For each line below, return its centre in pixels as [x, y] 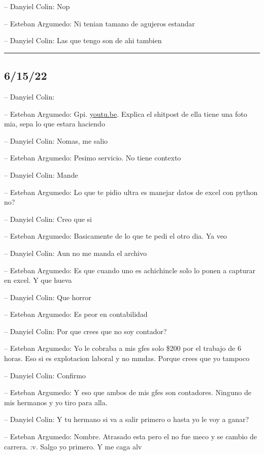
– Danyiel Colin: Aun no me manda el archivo [76, 253]
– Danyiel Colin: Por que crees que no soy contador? [86, 331]
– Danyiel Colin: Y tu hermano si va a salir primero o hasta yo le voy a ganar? [127, 419]
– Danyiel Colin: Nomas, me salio [56, 140]
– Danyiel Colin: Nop [37, 6]
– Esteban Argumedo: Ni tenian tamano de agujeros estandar [100, 23]
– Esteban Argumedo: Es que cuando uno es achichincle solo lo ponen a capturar [130, 270]
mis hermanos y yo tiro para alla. [56, 402]
